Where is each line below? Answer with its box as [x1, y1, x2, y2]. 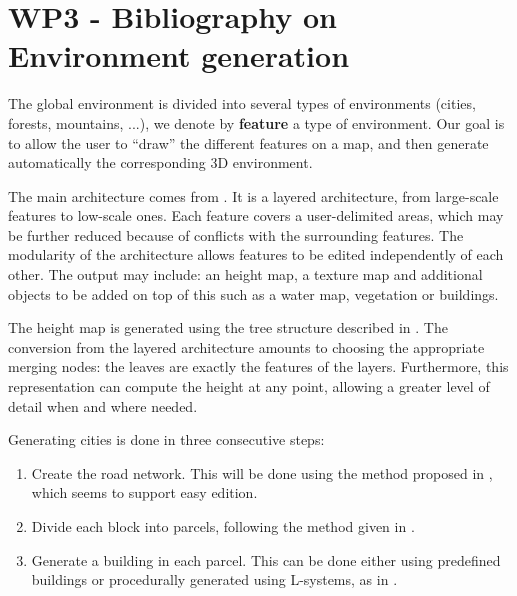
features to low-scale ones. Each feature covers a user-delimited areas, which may [8, 205, 504, 226]
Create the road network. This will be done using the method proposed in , [31, 462, 493, 483]
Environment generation [8, 35, 350, 76]
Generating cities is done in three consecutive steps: [8, 429, 325, 450]
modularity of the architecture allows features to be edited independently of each [8, 244, 504, 265]
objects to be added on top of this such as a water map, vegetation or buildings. [8, 283, 499, 304]
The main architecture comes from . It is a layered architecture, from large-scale [8, 185, 499, 206]
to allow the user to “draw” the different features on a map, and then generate [8, 132, 489, 153]
